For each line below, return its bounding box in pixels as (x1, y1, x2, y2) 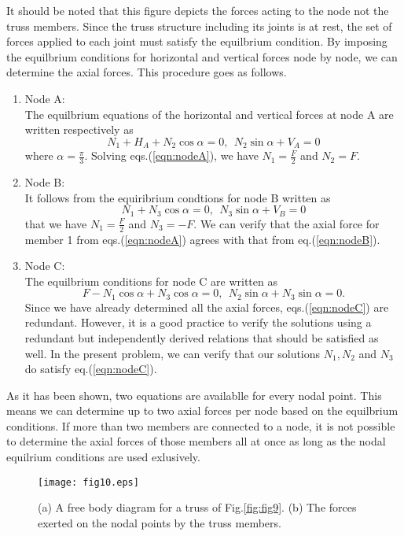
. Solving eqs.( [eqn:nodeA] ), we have (84, 147, 259, 164)
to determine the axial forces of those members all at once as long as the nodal (6, 433, 386, 449)
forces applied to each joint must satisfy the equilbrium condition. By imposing (6, 33, 387, 50)
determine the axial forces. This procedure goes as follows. (6, 64, 287, 80)
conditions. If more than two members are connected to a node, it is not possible (6, 417, 395, 434)
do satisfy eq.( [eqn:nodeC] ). (24, 360, 157, 377)
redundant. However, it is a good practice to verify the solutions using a (24, 314, 372, 331)
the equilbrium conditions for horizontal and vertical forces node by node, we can (6, 48, 398, 65)
